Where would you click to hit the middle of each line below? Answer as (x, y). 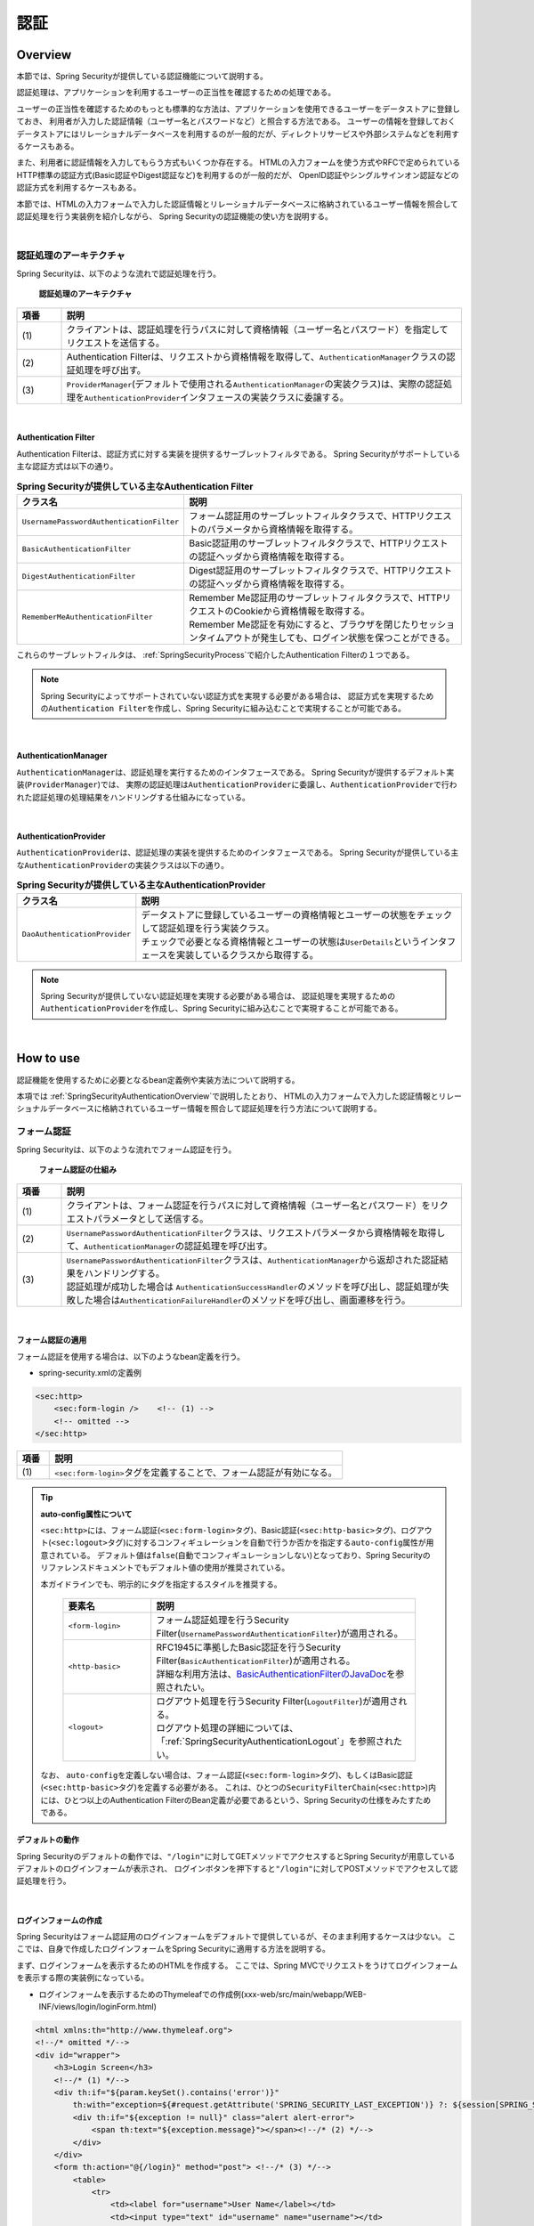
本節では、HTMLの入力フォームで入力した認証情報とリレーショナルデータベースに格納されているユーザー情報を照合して (237, 204)
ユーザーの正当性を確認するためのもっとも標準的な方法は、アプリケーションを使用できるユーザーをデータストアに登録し (238, 109)
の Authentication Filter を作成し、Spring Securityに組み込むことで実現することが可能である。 (223, 708)
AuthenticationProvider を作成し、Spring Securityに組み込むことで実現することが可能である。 (222, 1008)
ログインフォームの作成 (59, 1920)
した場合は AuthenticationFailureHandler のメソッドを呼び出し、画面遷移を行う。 (243, 1300)
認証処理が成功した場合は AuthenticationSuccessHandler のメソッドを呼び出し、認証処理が (253, 1287)
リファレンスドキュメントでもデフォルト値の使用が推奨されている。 (165, 1568)
